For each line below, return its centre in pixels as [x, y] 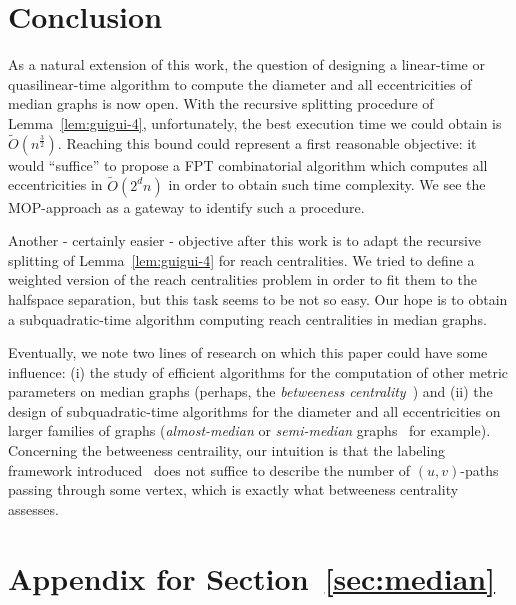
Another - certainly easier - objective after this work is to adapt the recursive [245, 240]
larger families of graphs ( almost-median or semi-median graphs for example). [249, 430]
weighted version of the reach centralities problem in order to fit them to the [242, 279]
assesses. [33, 508]
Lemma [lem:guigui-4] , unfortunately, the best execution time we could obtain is [255, 122]
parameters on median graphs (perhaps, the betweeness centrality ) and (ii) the [250, 391]
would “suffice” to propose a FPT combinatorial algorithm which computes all [248, 164]
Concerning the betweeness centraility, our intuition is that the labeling [227, 450]
